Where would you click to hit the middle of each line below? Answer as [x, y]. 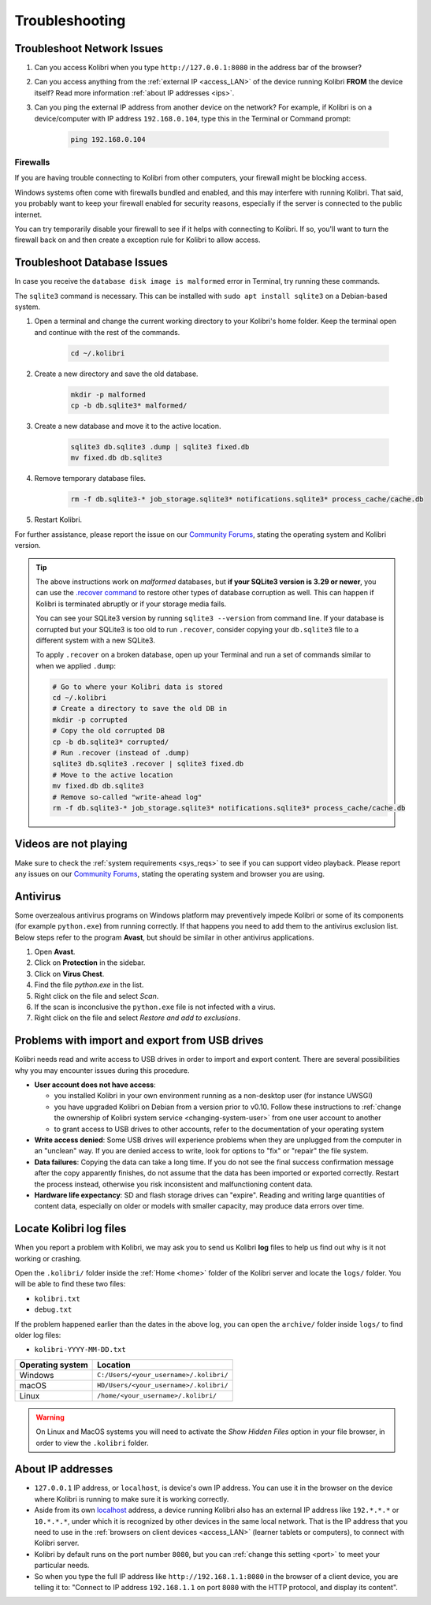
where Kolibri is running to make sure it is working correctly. [132, 1499]
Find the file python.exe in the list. [89, 985]
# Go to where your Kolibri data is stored [138, 687]
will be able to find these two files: [70, 1284]
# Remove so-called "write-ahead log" [127, 797]
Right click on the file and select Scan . [97, 996]
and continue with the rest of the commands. [107, 332]
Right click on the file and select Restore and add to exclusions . [137, 1018]
